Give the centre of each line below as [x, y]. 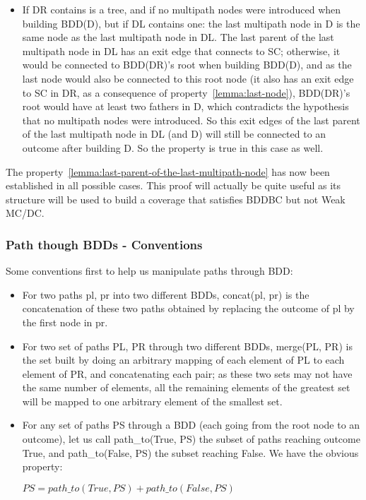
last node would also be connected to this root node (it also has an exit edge [188, 78]
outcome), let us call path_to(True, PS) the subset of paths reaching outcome [191, 439]
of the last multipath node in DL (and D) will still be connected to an [174, 134]
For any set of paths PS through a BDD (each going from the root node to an [191, 425]
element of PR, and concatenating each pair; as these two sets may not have [187, 373]
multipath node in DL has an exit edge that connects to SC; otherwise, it [181, 50]
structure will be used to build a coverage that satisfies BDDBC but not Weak [176, 199]
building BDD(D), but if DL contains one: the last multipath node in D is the [191, 23]
